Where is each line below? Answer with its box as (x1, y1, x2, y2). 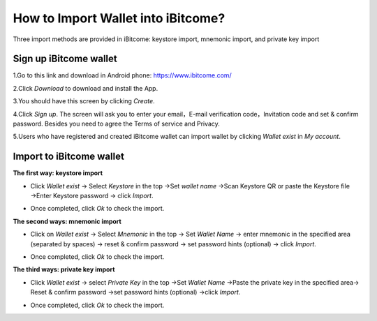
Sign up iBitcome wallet (13, 53, 118, 65)
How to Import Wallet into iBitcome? (13, 10, 226, 26)
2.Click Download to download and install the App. (13, 84, 158, 92)
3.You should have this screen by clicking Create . (13, 97, 155, 105)
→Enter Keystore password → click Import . (30, 192, 154, 200)
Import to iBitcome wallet (13, 151, 125, 163)
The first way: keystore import (13, 169, 103, 177)
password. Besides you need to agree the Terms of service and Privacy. (13, 119, 220, 128)
